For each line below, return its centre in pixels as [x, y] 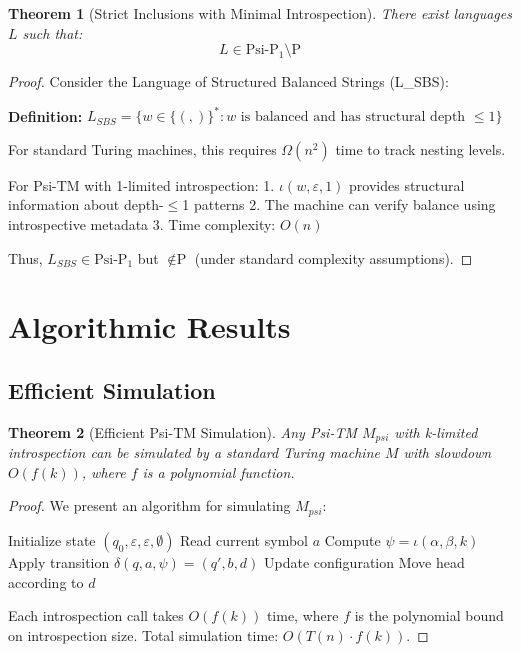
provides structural [407, 184]
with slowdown [447, 452]
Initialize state [52, 539]
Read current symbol [244, 539]
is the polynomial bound [429, 615]
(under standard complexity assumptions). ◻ [333, 257]
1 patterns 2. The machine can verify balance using [339, 204]
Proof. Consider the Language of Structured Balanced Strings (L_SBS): [228, 81]
